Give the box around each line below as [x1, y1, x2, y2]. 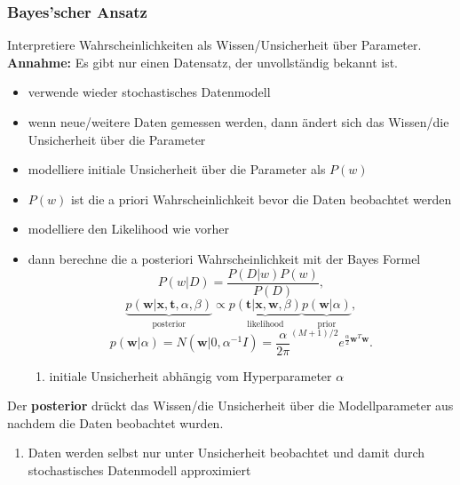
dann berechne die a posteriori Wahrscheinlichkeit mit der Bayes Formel [28, 249, 421, 267]
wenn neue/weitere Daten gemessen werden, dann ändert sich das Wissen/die [28, 113, 449, 131]
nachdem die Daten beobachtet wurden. [7, 413, 224, 432]
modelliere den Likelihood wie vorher [28, 219, 230, 238]
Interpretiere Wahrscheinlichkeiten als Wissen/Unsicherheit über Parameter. [7, 36, 422, 54]
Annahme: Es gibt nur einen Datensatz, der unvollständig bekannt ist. [7, 52, 399, 71]
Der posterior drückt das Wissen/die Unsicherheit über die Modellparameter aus [7, 396, 454, 415]
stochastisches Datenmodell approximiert [28, 461, 251, 479]
